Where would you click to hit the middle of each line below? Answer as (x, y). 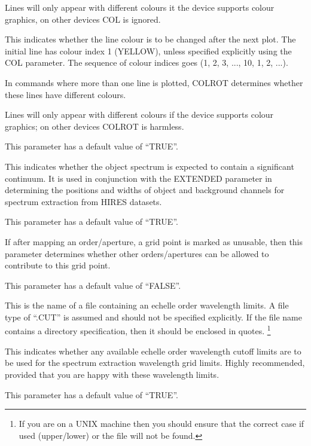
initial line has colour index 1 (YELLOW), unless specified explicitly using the (148, 51)
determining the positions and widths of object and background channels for (145, 190)
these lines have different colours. (65, 94)
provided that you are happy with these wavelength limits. (112, 374)
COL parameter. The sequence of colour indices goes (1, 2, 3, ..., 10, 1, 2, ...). (147, 62)
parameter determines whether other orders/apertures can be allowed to (137, 253)
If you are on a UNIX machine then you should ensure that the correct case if (161, 424)
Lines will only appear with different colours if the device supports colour (139, 114)
